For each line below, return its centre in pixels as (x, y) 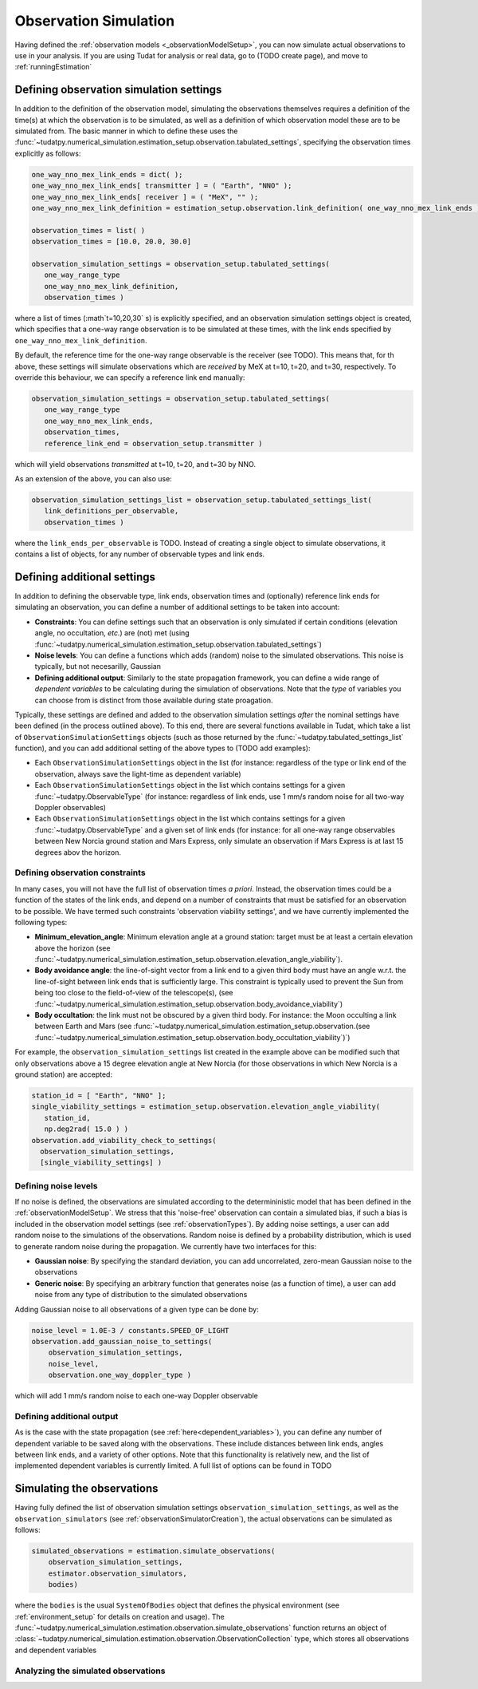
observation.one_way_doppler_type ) (119, 1375)
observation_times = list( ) (88, 230)
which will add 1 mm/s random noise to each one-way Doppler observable (137, 1396)
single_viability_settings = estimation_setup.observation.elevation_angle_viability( (206, 1107)
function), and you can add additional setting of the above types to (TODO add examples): (163, 748)
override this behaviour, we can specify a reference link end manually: (130, 378)
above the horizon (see (72, 948)
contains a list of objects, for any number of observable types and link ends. (140, 554)
